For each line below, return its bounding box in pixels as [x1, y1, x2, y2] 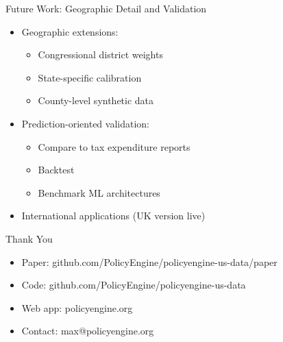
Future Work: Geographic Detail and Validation [5, 1, 207, 15]
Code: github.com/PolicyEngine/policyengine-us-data [21, 278, 246, 292]
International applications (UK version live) [21, 208, 206, 223]
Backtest [38, 162, 75, 177]
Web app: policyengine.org [21, 300, 133, 315]
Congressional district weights [38, 47, 163, 62]
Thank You [5, 231, 53, 245]
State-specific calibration [38, 70, 142, 84]
